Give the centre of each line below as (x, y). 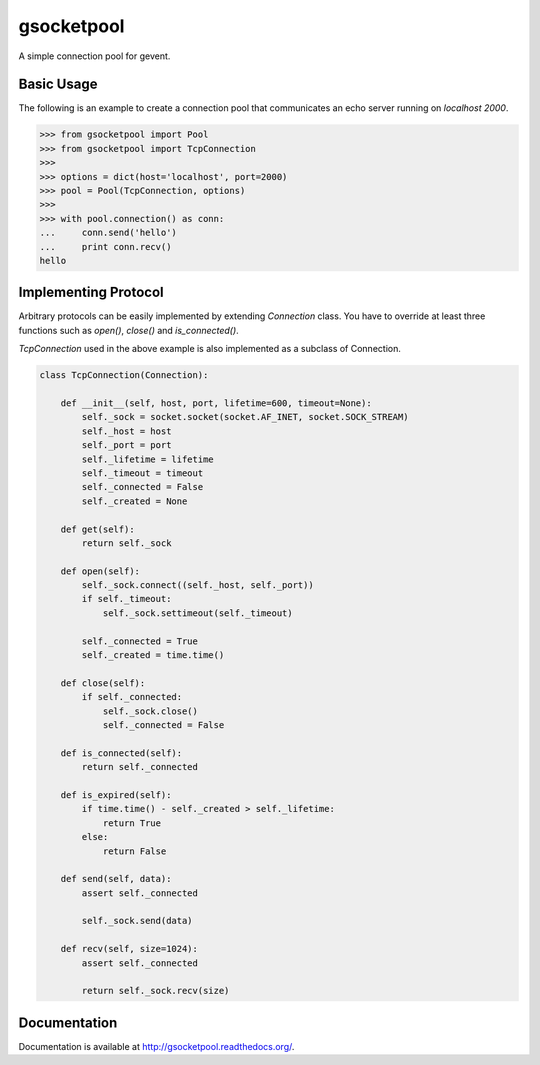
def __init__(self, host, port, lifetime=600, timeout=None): (216, 403)
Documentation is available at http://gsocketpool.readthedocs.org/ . (156, 1046)
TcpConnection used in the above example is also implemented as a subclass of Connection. (210, 349)
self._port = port (126, 445)
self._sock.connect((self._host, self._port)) (197, 585)
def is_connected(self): (121, 753)
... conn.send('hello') (108, 233)
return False (134, 851)
